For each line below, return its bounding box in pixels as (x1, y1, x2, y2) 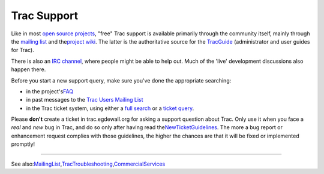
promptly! (11, 141, 35, 148)
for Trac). (11, 47, 34, 54)
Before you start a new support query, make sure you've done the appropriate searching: (11, 77, 232, 84)
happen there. (11, 66, 46, 73)
